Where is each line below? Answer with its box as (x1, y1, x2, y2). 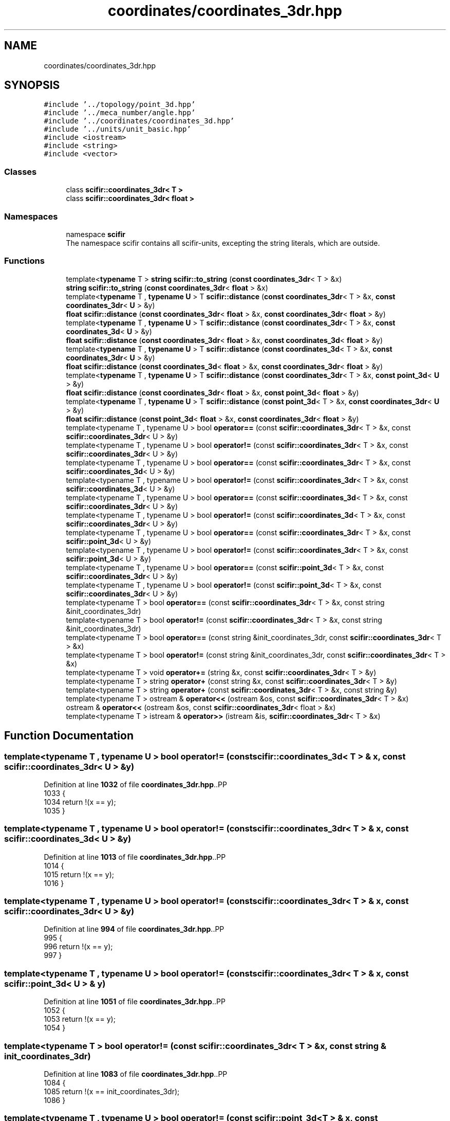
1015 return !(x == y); (44, 870, 114, 879)
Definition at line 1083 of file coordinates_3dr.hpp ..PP (44, 1069, 228, 1078)
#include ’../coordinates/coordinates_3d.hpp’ (44, 117, 235, 125)
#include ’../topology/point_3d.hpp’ (44, 100, 196, 109)
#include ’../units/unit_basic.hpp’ (44, 125, 191, 134)
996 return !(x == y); (44, 942, 113, 951)
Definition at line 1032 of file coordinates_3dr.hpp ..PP (44, 780, 227, 789)
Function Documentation (4, 729, 134, 743)
